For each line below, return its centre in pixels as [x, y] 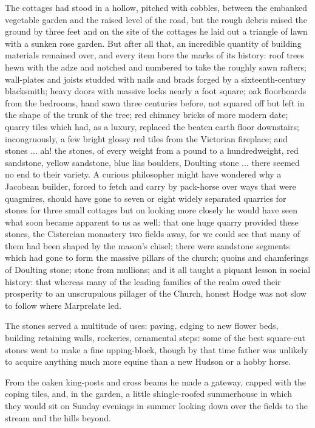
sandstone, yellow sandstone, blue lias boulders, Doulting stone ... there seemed [152, 162]
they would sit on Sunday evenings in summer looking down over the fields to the [156, 406]
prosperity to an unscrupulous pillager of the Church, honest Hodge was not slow [156, 293]
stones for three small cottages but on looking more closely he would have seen [151, 210]
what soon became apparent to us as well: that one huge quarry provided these [152, 222]
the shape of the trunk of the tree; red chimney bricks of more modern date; [147, 115]
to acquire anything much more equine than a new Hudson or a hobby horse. [148, 361]
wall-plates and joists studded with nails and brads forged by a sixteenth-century [155, 79]
